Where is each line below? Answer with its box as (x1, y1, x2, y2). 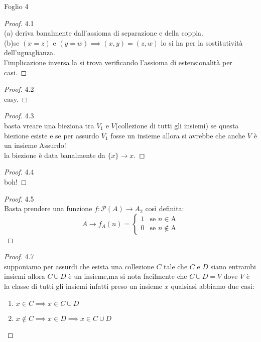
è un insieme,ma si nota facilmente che (68, 271, 187, 281)
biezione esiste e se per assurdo (4, 130, 99, 140)
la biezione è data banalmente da (4, 149, 105, 160)
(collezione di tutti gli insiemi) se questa (115, 120, 239, 130)
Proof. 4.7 (4, 251, 34, 262)
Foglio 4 (4, 1, 29, 11)
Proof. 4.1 (4, 18, 34, 28)
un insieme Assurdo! (4, 140, 66, 150)
